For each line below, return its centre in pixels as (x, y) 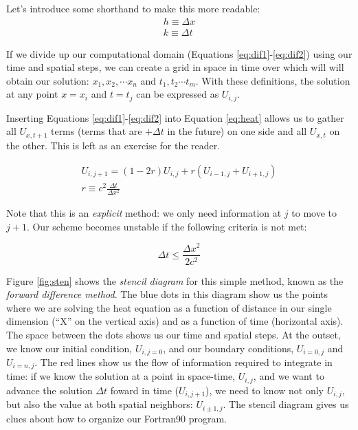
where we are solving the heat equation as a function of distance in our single (169, 307)
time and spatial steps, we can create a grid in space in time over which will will (175, 67)
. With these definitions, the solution (273, 80)
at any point (32, 94)
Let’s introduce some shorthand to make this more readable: (133, 8)
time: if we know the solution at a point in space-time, (121, 376)
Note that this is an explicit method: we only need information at (144, 213)
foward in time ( (144, 390)
